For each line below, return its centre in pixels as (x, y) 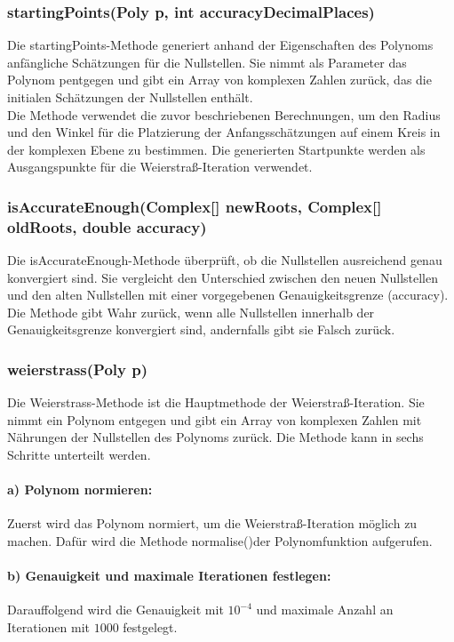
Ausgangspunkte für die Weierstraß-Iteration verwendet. (160, 167)
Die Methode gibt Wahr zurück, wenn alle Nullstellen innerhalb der (191, 312)
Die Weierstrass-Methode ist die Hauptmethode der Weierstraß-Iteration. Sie (216, 402)
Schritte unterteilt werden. (79, 455)
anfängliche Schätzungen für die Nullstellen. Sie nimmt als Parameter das (207, 62)
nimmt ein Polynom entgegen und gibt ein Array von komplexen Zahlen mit (215, 419)
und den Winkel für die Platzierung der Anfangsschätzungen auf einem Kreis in (224, 132)
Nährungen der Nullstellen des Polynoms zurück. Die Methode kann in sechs (215, 437)
